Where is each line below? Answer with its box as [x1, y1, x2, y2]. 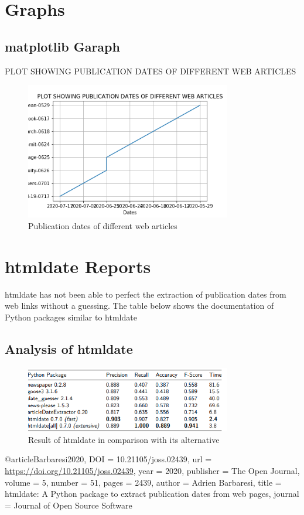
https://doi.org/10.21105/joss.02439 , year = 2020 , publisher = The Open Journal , [5, 464, 300, 476]
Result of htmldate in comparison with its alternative [28, 433, 220, 445]
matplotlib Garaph [5, 37, 120, 55]
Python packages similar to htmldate [5, 311, 137, 323]
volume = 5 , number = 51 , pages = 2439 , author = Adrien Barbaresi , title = [5, 476, 282, 488]
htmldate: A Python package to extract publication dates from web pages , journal [5, 487, 299, 500]
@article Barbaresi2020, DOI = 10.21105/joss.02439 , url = [5, 453, 212, 465]
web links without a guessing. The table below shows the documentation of [5, 299, 274, 312]
